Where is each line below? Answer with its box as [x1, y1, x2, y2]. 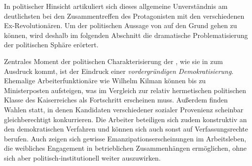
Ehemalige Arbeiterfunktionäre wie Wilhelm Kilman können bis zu [4, 75, 206, 86]
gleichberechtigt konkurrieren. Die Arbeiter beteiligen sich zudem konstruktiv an [4, 114, 247, 124]
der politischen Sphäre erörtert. [4, 39, 99, 50]
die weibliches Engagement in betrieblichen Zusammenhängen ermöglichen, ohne [4, 143, 247, 153]
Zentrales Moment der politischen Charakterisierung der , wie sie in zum [4, 56, 223, 66]
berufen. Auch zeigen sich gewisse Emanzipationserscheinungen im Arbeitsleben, [4, 133, 247, 143]
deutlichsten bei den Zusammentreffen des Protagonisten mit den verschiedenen [4, 10, 245, 21]
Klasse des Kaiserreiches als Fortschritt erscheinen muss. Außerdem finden [4, 95, 228, 105]
